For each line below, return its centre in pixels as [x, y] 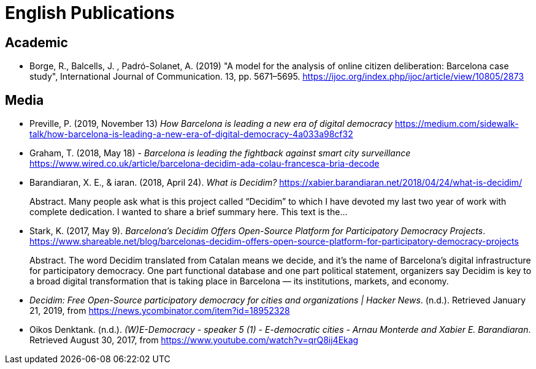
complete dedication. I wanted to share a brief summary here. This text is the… [189, 212]
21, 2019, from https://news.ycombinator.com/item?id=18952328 [160, 311]
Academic [36, 42]
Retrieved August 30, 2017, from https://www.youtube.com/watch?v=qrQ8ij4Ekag [194, 340]
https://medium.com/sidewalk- [457, 124]
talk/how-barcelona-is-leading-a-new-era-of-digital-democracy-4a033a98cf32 [191, 134]
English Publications [90, 13]
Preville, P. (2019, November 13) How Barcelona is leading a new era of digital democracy [211, 124]
